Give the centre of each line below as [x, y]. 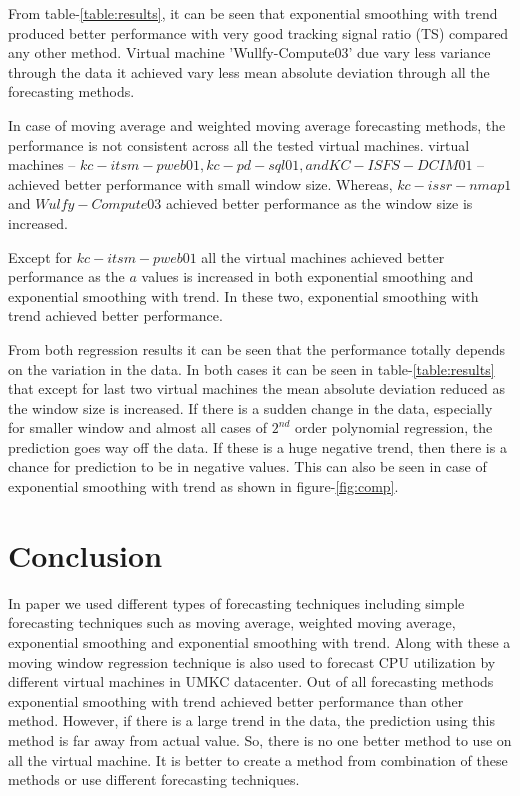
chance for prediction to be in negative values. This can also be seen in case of [247, 466]
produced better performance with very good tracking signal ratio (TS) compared [258, 32]
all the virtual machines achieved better [323, 256]
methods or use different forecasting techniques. [154, 779]
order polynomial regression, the [394, 427]
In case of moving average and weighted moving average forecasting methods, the [257, 124]
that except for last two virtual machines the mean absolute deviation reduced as [257, 388]
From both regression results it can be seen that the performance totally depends [257, 348]
